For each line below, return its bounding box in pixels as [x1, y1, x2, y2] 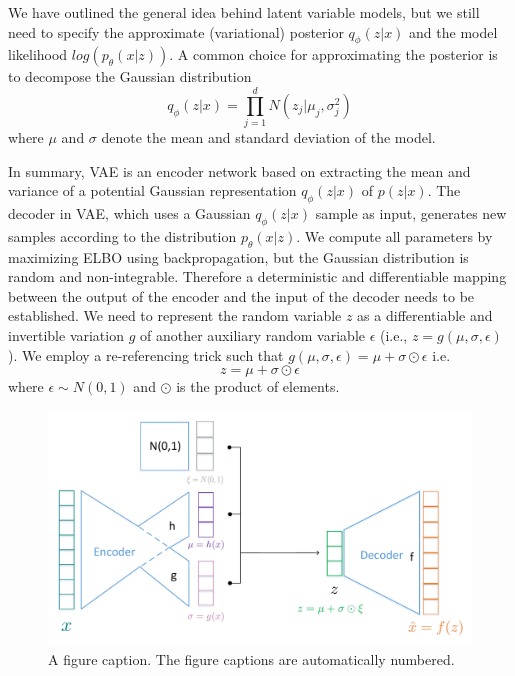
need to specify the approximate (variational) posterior [8, 21, 344, 42]
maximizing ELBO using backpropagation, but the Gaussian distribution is [8, 246, 469, 267]
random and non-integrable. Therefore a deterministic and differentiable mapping [8, 266, 507, 287]
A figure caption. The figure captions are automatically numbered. [48, 648, 455, 669]
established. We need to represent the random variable [8, 305, 342, 326]
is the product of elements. [176, 376, 340, 397]
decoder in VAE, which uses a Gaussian [8, 203, 251, 224]
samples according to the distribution [8, 225, 237, 246]
